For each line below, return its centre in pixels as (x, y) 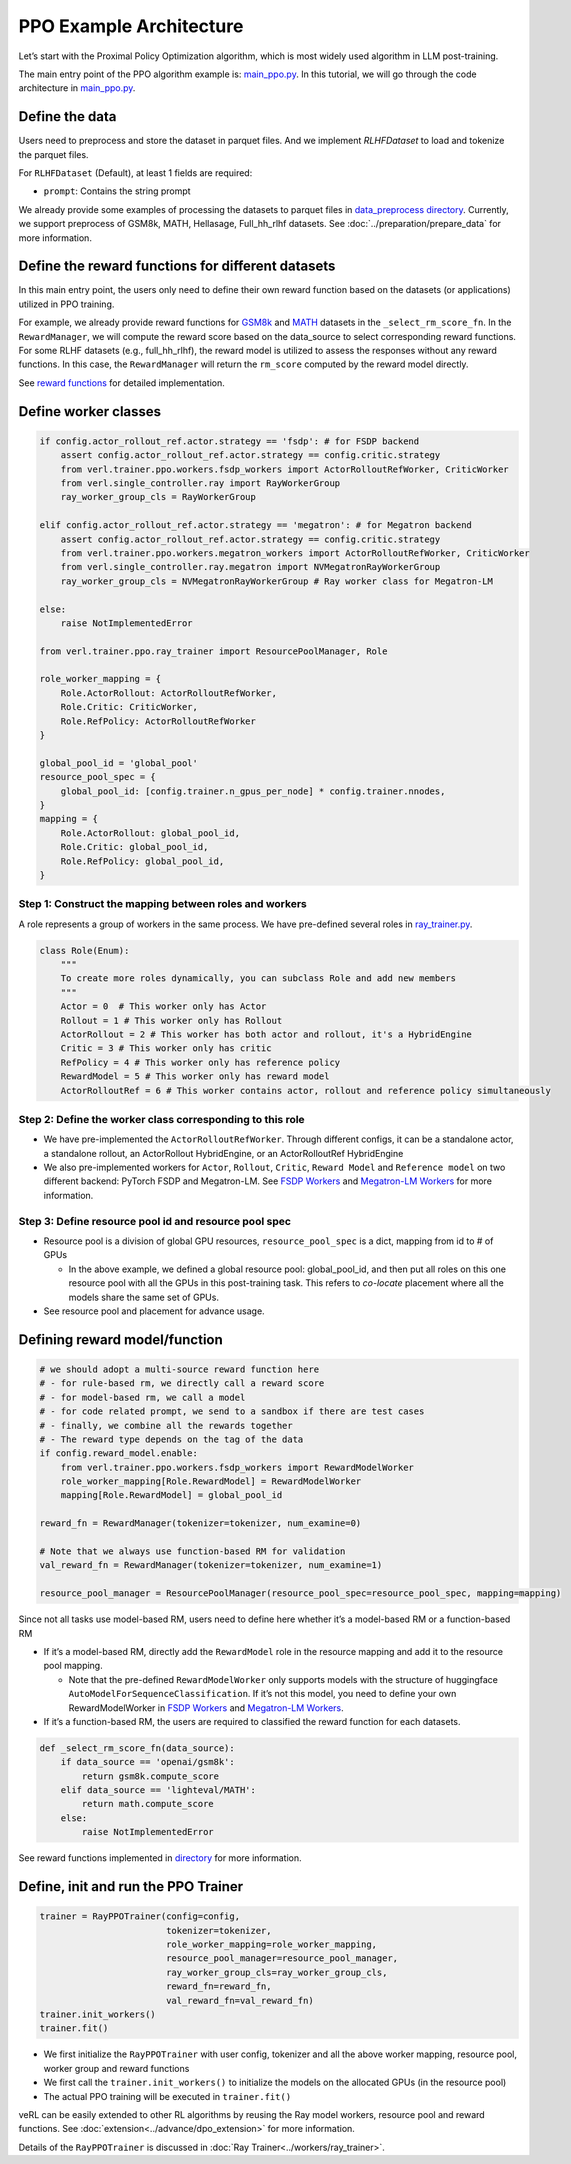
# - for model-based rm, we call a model (142, 1397)
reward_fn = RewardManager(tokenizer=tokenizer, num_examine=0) (200, 1523)
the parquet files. (53, 154)
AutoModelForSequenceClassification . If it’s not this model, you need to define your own (262, 1694)
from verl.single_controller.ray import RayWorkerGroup (200, 483)
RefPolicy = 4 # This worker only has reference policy (200, 1062)
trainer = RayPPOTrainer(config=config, (139, 1916)
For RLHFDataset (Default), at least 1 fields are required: (135, 173)
